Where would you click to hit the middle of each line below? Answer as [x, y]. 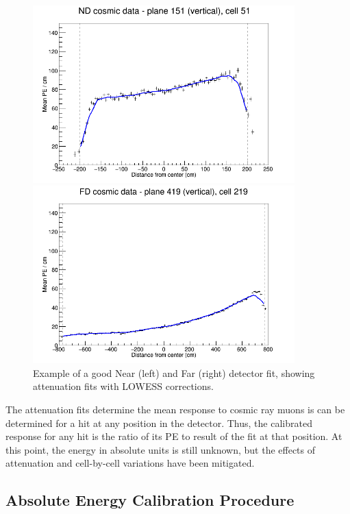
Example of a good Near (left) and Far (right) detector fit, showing [174, 372]
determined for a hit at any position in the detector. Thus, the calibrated [159, 423]
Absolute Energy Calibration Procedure [150, 500]
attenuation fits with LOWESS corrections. [123, 386]
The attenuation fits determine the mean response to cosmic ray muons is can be [175, 409]
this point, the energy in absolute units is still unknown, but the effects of [161, 449]
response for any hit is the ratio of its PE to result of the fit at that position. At [174, 436]
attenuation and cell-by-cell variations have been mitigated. [130, 463]
